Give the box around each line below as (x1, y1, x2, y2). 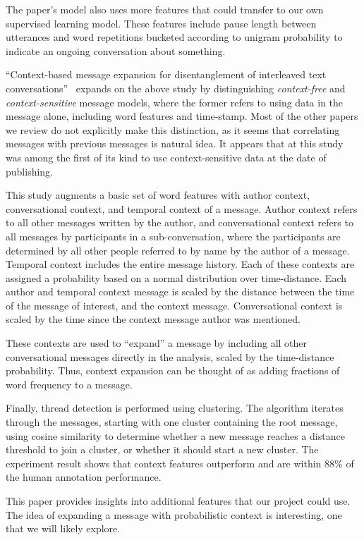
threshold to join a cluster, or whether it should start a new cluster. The (6, 442, 319, 457)
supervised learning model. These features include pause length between (6, 16, 317, 30)
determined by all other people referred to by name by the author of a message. (6, 243, 350, 257)
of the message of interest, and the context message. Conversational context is (6, 297, 343, 312)
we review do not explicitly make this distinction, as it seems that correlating (6, 122, 340, 137)
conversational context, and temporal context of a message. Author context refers (6, 201, 358, 216)
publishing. (6, 164, 54, 178)
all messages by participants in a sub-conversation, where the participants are (6, 228, 341, 243)
